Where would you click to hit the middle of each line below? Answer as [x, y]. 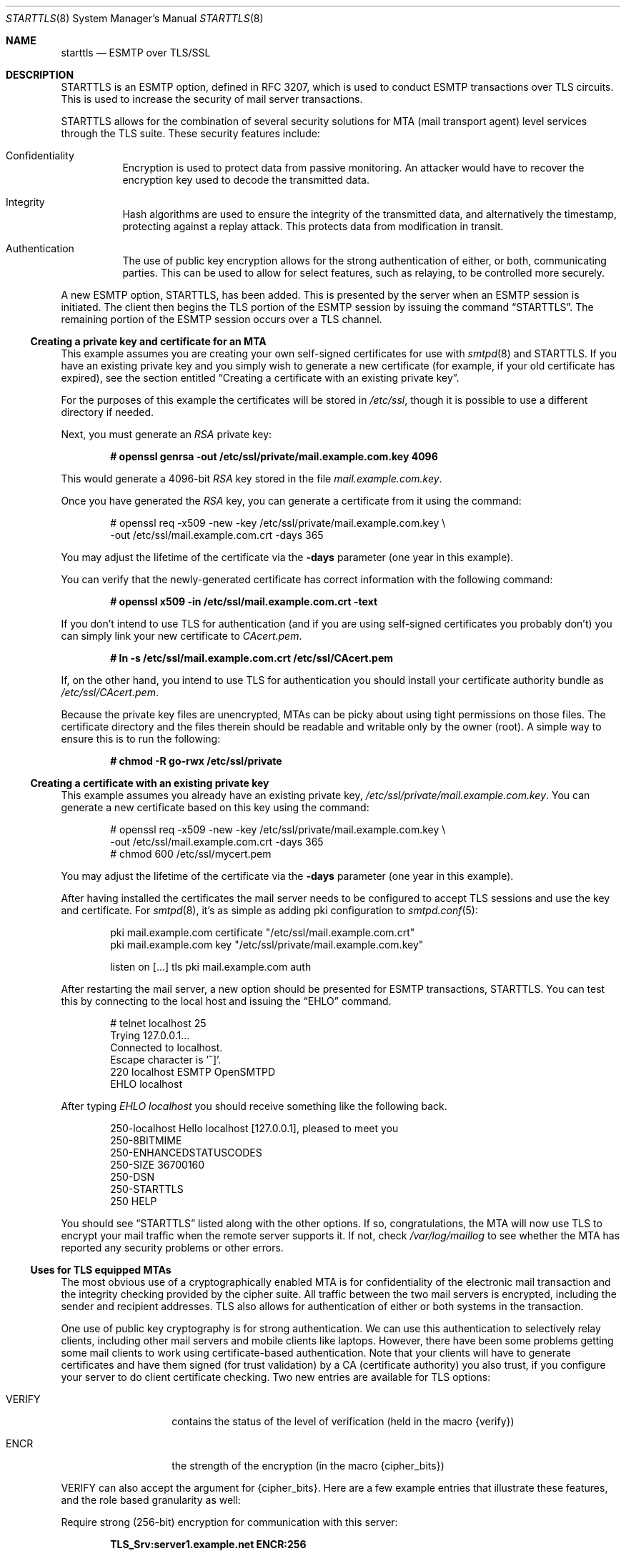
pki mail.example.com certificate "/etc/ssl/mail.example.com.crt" [263, 932]
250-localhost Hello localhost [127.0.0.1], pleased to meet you [254, 1128]
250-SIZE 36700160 [158, 1165]
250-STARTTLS [147, 1189]
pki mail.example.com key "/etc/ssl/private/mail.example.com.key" [267, 945]
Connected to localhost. [167, 1047]
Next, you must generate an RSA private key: [167, 434]
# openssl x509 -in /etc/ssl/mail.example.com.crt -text [244, 601]
